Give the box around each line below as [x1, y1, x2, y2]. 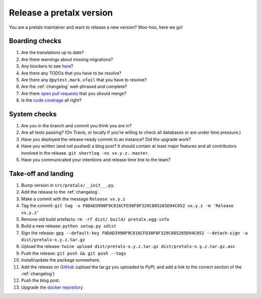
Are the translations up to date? [21, 50, 84, 55]
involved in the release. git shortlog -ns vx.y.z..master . [21, 150, 149, 156]
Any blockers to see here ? [21, 63, 74, 69]
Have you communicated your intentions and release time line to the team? [21, 157, 171, 163]
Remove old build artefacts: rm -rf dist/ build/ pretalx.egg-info [21, 216, 169, 222]
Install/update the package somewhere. [21, 257, 100, 263]
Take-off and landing [9, 169, 74, 177]
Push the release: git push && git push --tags [21, 250, 126, 256]
